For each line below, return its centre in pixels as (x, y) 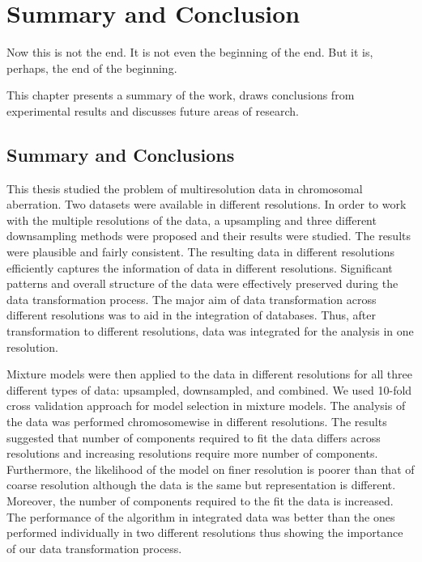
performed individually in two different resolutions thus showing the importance (205, 532)
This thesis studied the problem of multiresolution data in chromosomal (185, 188)
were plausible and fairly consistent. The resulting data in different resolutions (201, 252)
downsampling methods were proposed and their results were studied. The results (209, 236)
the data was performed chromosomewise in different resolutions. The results (197, 422)
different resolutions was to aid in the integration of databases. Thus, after (192, 315)
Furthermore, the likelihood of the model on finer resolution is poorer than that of (211, 469)
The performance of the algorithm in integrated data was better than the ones (201, 516)
